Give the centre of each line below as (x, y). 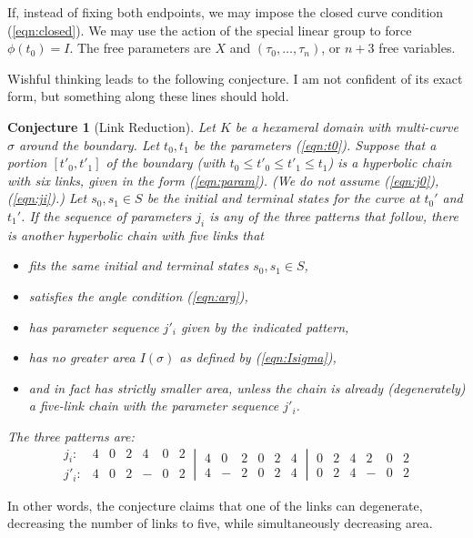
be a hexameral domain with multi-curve (347, 126)
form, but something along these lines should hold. (148, 96)
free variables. (417, 48)
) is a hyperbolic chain (390, 162)
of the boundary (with (166, 162)
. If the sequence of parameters (106, 215)
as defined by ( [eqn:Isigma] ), (258, 357)
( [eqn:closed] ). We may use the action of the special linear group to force (210, 30)
